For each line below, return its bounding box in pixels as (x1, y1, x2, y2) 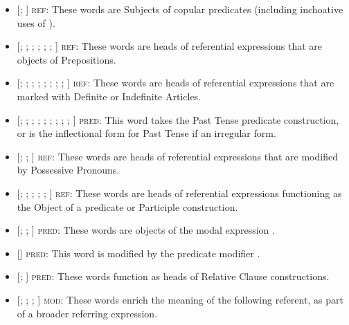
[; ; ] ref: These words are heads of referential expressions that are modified (17, 149, 338, 163)
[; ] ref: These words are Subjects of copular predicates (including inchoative (17, 2, 343, 16)
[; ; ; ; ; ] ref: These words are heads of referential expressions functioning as (17, 185, 342, 200)
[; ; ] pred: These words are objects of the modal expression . (17, 223, 275, 237)
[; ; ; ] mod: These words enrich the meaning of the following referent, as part (17, 292, 343, 306)
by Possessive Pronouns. (17, 162, 120, 177)
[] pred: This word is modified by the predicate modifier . (17, 245, 260, 260)
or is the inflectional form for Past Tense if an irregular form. (17, 126, 276, 140)
